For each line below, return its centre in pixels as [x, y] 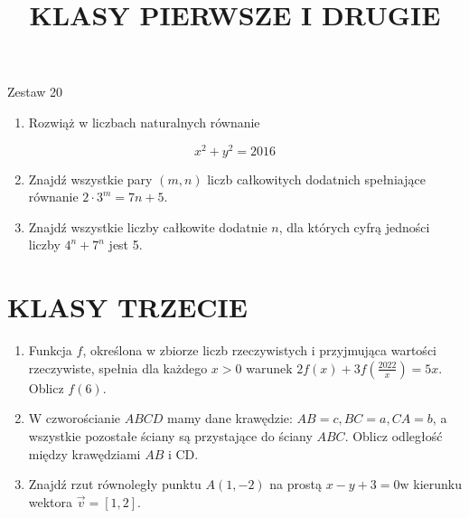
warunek [269, 367]
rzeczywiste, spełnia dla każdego [118, 367]
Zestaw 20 [35, 92]
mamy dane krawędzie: [230, 418]
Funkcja [50, 350]
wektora [51, 501]
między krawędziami [84, 453]
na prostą [296, 484]
